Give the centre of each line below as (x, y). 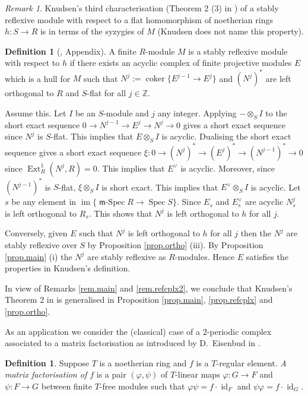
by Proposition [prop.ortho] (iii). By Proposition (175, 245)
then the (256, 233)
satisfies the (267, 256)
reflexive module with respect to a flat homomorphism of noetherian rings (139, 19)
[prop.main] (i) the (39, 256)
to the (276, 113)
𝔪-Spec (112, 203)
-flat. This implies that (92, 136)
